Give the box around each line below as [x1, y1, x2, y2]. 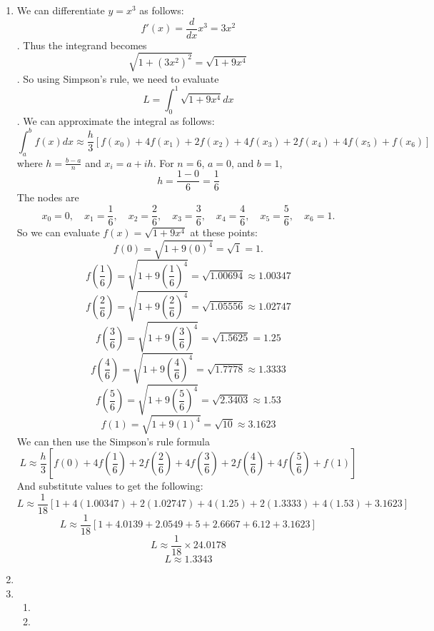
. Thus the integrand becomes [16, 37, 147, 52]
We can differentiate [16, 3, 105, 17]
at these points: [190, 225, 258, 240]
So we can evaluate [16, 225, 100, 240]
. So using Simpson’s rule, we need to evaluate [16, 71, 219, 86]
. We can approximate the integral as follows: [16, 113, 215, 128]
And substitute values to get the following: [16, 478, 203, 493]
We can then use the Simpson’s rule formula [16, 433, 210, 448]
